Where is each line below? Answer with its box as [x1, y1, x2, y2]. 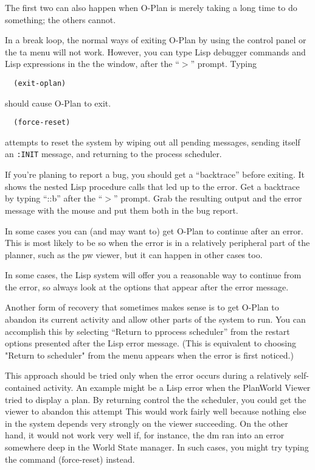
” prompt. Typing [190, 57, 257, 70]
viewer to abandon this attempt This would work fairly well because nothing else [5, 405, 306, 418]
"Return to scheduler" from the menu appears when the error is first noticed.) [5, 348, 294, 361]
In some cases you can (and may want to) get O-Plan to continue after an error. [5, 224, 303, 237]
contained [5, 381, 41, 394]
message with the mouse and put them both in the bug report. [5, 203, 238, 216]
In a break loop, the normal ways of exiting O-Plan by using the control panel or [5, 33, 306, 46]
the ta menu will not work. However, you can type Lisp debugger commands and [5, 45, 306, 58]
